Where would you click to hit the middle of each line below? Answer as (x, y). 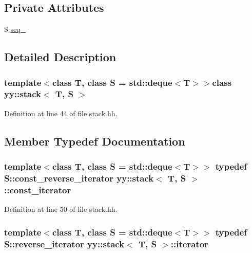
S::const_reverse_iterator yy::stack (79, 178)
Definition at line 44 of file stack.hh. (61, 113)
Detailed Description (60, 57)
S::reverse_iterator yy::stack (64, 243)
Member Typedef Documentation (95, 141)
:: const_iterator (38, 189)
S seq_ (15, 29)
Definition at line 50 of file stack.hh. (61, 209)
